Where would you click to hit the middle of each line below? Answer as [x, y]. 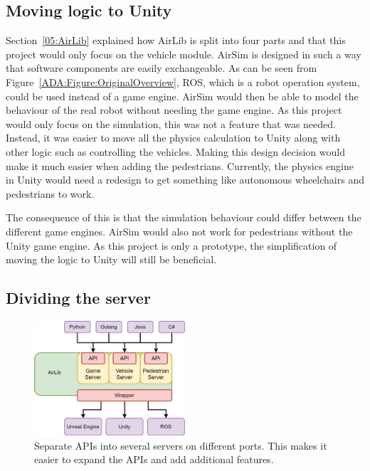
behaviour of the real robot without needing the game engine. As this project [174, 110]
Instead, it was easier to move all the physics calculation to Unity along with [173, 138]
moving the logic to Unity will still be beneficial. [111, 259]
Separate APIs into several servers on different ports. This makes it [181, 445]
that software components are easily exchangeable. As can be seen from [162, 68]
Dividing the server [78, 298]
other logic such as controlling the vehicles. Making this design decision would [175, 151]
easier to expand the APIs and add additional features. [154, 459]
